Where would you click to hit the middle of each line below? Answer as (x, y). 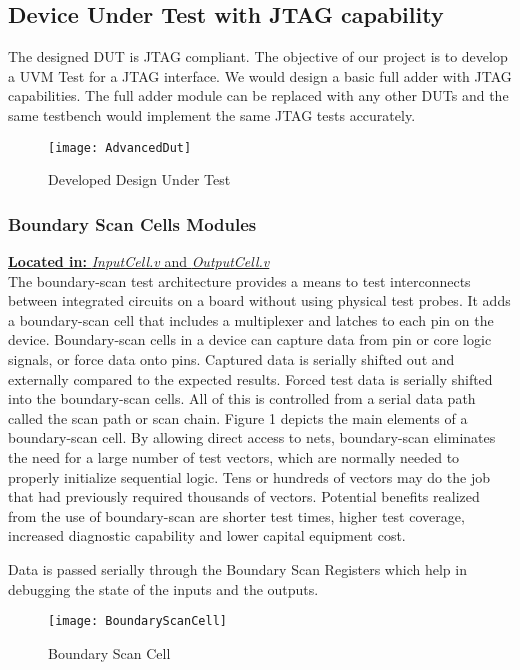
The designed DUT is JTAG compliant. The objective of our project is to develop (258, 56)
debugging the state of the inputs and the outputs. (163, 588)
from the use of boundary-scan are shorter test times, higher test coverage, (236, 515)
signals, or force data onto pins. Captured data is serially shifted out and (231, 359)
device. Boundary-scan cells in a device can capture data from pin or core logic (250, 339)
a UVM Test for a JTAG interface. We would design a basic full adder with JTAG (260, 75)
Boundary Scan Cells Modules (132, 223)
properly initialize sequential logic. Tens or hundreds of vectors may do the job (249, 476)
